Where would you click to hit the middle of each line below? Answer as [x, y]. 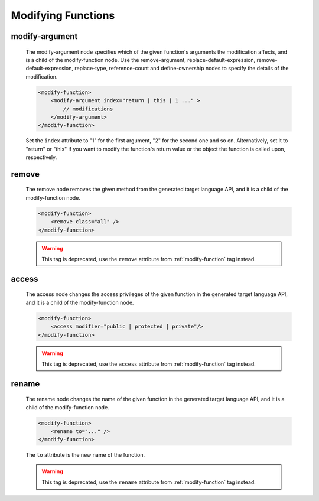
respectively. [41, 157]
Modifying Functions [63, 15]
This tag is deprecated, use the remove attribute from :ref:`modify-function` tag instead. [149, 259]
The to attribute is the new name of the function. [85, 455]
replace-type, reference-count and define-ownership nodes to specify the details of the [182, 69]
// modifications [88, 109]
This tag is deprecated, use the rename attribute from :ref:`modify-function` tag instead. [149, 482]
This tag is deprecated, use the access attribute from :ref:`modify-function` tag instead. [149, 364]
